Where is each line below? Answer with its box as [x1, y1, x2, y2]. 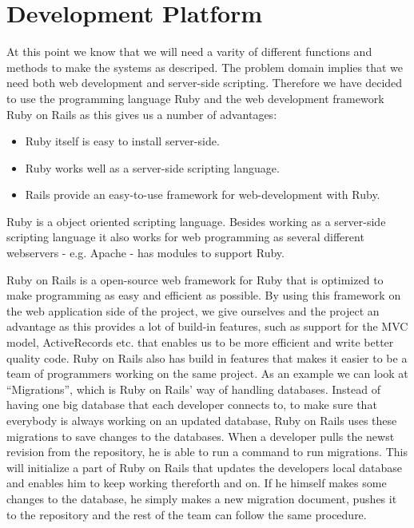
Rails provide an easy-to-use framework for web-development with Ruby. [25, 186, 380, 203]
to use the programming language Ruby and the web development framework [6, 89, 384, 106]
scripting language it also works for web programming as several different [6, 228, 364, 245]
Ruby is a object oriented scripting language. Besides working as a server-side [6, 212, 386, 229]
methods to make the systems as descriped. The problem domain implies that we [6, 58, 403, 75]
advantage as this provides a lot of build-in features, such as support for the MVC [6, 318, 408, 335]
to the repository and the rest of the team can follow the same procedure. [6, 506, 367, 522]
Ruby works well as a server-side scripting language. [25, 159, 280, 176]
